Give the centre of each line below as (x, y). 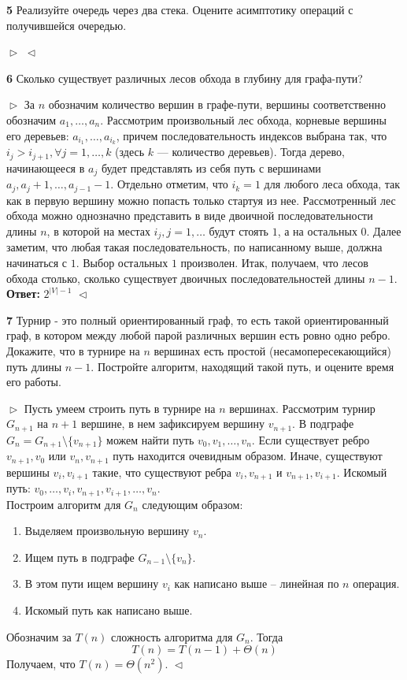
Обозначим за (39, 636)
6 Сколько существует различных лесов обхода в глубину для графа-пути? (185, 78)
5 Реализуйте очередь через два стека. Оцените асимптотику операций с (180, 9)
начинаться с (37, 263)
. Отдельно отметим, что (169, 184)
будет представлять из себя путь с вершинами (211, 167)
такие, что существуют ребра (162, 472)
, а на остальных (317, 230)
